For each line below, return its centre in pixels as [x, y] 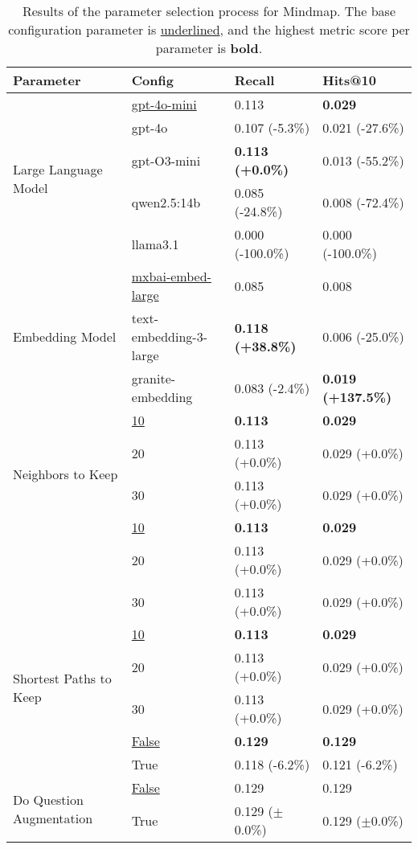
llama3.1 [155, 244]
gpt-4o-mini [164, 104]
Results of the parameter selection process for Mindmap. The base [209, 11]
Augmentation [53, 818]
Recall [254, 80]
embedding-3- [170, 336]
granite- [154, 378]
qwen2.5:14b [166, 202]
